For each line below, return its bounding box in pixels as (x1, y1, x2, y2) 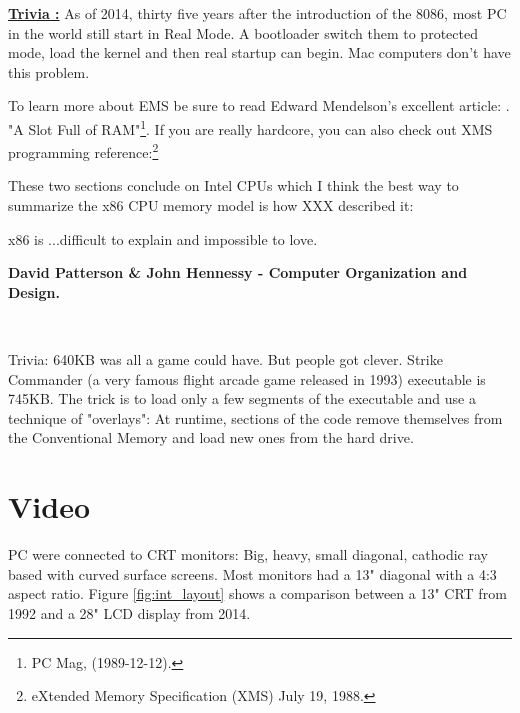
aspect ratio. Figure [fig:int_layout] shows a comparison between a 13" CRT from (8, 583, 507, 604)
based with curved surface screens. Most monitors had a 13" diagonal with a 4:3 (8, 563, 497, 584)
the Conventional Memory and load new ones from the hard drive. (8, 427, 414, 448)
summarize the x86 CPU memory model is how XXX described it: (8, 195, 414, 216)
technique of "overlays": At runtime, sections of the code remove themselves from (8, 407, 503, 428)
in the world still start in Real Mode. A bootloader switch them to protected (8, 22, 478, 43)
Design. (8, 281, 61, 302)
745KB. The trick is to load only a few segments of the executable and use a (8, 388, 476, 409)
